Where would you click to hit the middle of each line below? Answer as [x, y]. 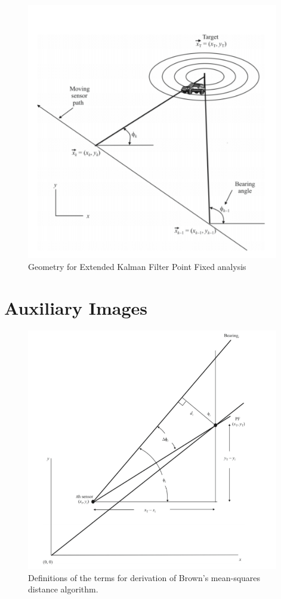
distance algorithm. [63, 589]
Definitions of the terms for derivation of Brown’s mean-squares [144, 577]
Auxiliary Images [76, 307]
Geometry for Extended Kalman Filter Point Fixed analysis [137, 266]
